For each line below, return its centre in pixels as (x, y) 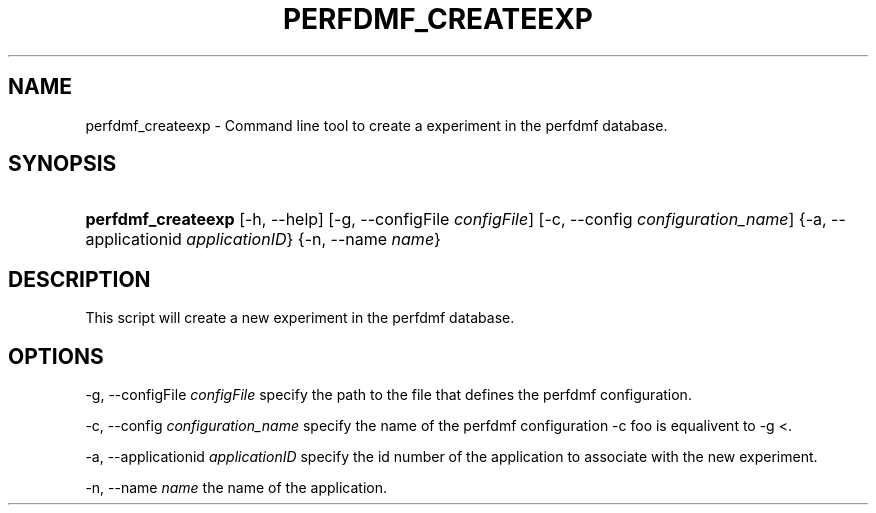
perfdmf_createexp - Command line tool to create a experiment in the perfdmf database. (376, 125)
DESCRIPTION (79, 279)
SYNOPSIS (62, 164)
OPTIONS (56, 356)
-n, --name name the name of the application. (236, 488)
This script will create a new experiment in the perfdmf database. (300, 318)
